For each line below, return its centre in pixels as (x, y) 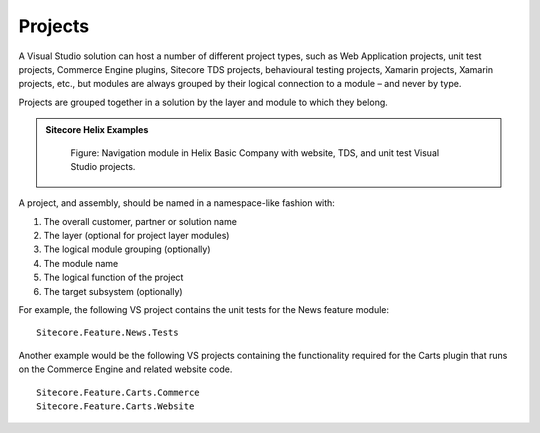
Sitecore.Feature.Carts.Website (115, 406)
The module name (81, 263)
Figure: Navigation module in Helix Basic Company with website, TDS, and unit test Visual (255, 152)
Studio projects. (103, 166)
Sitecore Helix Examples (97, 130)
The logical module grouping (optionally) (127, 249)
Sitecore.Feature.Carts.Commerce (118, 392)
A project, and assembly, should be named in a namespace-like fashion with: (176, 203)
